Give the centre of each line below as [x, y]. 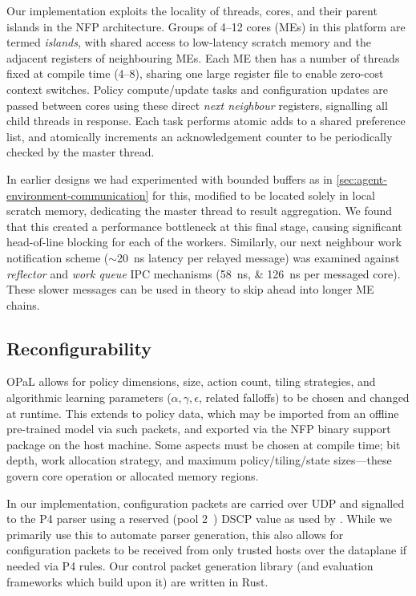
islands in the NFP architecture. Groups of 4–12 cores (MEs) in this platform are [206, 26]
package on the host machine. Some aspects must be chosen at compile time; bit [204, 444]
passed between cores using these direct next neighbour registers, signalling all [197, 105]
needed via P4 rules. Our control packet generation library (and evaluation [190, 566]
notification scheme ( [58, 257]
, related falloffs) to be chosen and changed [304, 397]
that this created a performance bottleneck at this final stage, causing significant [204, 226]
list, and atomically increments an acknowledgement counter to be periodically [200, 136]
